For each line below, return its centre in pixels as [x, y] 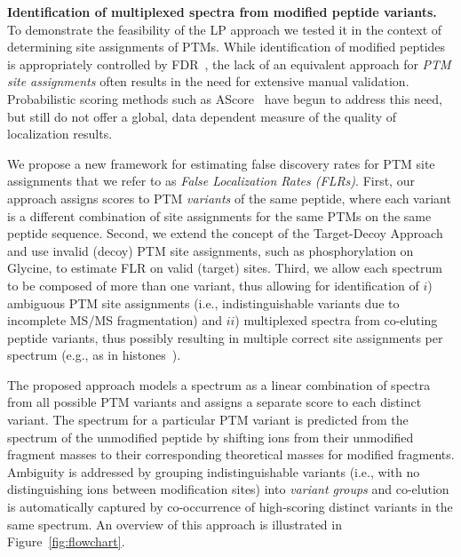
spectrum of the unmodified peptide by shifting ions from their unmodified [211, 437]
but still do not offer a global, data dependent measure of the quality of [202, 116]
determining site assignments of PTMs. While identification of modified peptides [227, 47]
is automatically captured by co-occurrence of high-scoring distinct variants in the [230, 507]
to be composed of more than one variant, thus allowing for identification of [213, 285]
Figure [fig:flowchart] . [66, 541]
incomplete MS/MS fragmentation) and [115, 320]
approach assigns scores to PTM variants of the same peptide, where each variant [229, 198]
